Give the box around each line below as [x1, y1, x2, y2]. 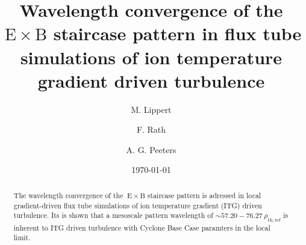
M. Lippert [131, 103, 172, 115]
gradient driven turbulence [37, 68, 265, 92]
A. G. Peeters [126, 143, 176, 156]
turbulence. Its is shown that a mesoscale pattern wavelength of [13, 210, 213, 220]
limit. [13, 232, 31, 243]
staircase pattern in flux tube [53, 21, 302, 46]
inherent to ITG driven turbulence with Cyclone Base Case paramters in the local [13, 222, 270, 232]
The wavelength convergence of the [13, 190, 123, 200]
